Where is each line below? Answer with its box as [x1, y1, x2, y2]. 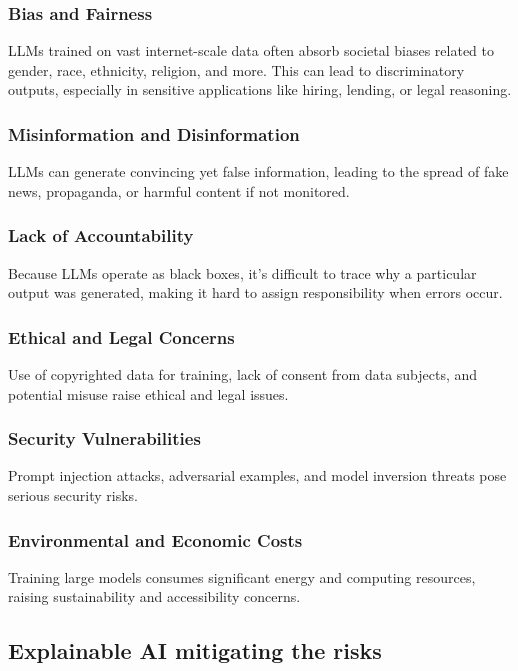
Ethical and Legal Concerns [8, 324, 235, 349]
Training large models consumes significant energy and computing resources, [8, 566, 476, 587]
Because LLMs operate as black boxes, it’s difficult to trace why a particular [8, 262, 477, 283]
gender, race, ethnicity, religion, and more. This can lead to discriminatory [8, 59, 465, 80]
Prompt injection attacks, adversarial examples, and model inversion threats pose [8, 465, 507, 486]
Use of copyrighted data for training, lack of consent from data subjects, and [8, 364, 478, 385]
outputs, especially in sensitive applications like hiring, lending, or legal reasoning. [8, 79, 512, 100]
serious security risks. [8, 485, 138, 506]
